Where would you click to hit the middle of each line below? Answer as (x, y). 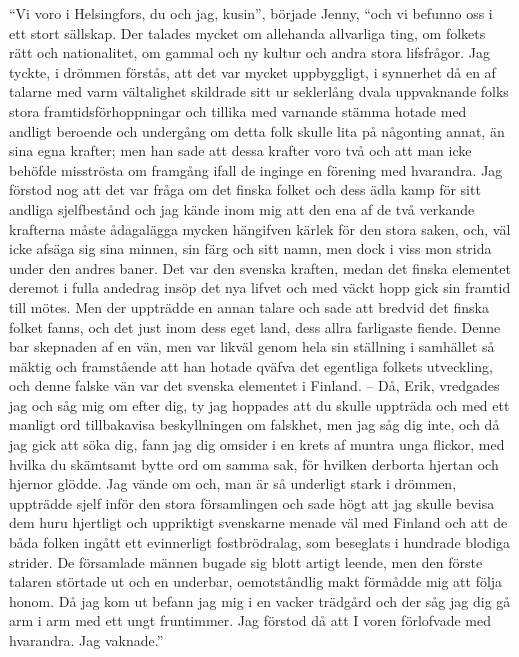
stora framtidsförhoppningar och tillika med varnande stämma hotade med (238, 110)
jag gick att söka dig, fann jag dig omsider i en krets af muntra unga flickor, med (257, 444)
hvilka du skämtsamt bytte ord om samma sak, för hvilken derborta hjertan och (254, 463)
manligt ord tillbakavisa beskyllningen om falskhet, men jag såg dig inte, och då (254, 424)
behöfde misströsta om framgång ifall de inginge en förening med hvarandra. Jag (256, 169)
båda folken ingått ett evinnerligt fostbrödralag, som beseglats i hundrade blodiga (260, 542)
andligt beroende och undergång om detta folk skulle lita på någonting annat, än (257, 130)
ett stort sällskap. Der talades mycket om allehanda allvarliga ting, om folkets (247, 32)
